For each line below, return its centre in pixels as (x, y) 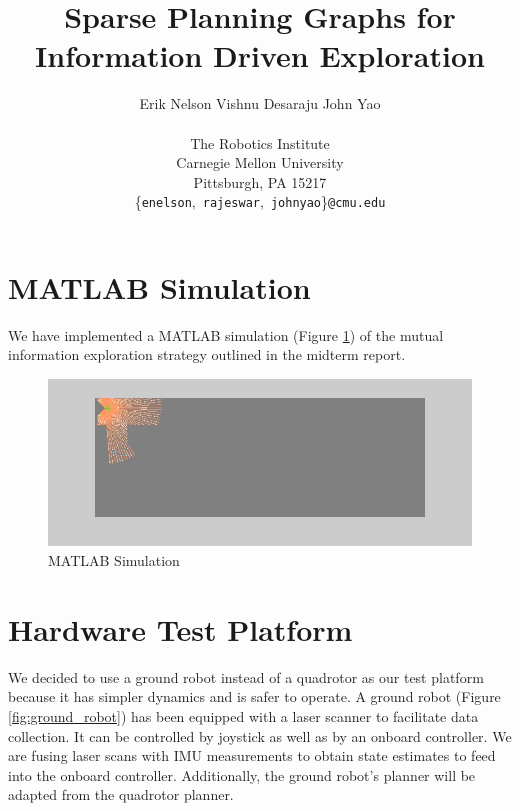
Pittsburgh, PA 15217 (260, 181)
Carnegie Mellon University (260, 162)
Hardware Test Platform (180, 628)
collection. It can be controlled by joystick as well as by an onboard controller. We (260, 735)
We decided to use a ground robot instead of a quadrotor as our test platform (246, 676)
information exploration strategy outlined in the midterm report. (207, 354)
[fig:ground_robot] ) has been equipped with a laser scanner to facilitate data (243, 715)
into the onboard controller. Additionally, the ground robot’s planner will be (242, 774)
